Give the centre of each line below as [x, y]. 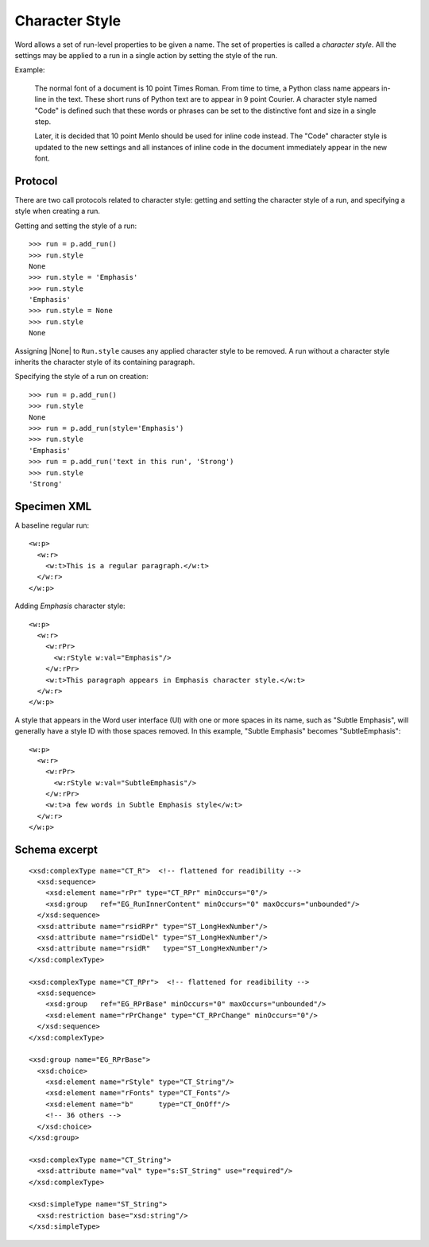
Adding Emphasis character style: [70, 606]
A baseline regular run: [52, 525]
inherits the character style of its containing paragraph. [105, 362]
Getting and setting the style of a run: [76, 226]
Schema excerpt [56, 850]
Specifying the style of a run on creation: [81, 377]
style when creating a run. [58, 211]
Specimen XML [53, 506]
